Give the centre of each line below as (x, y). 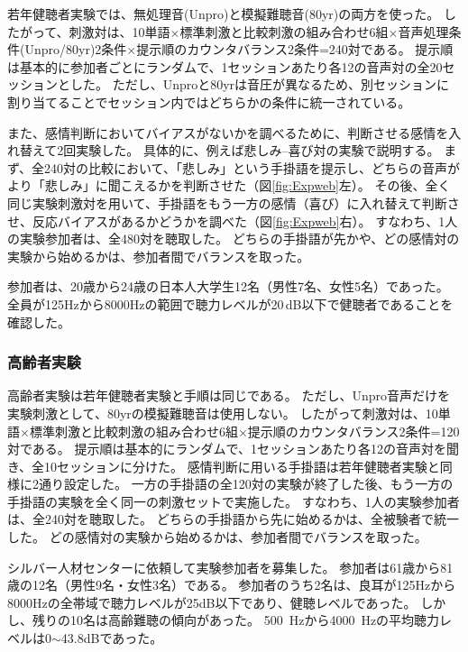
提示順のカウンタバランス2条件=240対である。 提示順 (295, 49)
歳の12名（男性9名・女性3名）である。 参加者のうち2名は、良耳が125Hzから (232, 585)
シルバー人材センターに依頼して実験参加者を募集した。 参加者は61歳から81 (230, 567)
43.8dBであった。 (112, 638)
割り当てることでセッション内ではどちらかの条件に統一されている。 (209, 101)
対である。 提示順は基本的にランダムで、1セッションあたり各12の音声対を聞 (233, 449)
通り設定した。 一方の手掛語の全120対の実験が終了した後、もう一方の (246, 484)
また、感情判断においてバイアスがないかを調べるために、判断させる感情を (228, 132)
